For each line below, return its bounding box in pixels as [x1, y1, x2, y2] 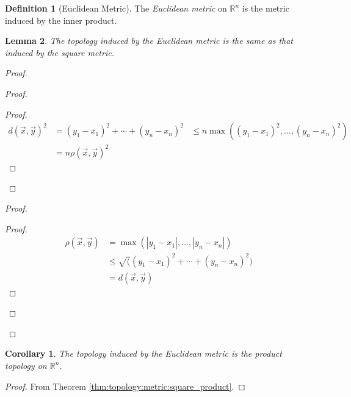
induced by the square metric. [5, 46, 114, 59]
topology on [5, 359, 47, 372]
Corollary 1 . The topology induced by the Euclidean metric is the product [5, 347, 282, 360]
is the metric [242, 2, 289, 14]
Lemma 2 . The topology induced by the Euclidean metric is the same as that [5, 34, 293, 47]
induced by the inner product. [5, 13, 117, 26]
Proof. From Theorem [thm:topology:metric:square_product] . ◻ [5, 379, 245, 392]
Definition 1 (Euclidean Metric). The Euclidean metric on [5, 2, 227, 14]
